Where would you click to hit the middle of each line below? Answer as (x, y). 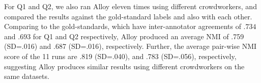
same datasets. (27, 76)
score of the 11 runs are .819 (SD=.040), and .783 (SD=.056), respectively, (120, 56)
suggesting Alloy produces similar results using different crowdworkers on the (124, 66)
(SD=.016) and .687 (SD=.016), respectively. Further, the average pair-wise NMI (130, 46)
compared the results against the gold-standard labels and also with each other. (128, 16)
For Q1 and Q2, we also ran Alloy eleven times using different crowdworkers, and (130, 6)
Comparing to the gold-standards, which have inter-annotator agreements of (123, 26)
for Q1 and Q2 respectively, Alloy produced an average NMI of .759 (138, 36)
